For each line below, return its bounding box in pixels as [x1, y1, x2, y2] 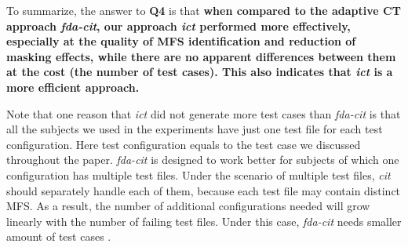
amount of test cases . [6, 228, 111, 245]
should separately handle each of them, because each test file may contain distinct [6, 182, 401, 198]
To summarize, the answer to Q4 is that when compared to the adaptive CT [6, 2, 401, 18]
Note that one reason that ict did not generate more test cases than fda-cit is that [6, 105, 401, 122]
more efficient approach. [6, 78, 140, 95]
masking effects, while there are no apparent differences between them [6, 48, 396, 64]
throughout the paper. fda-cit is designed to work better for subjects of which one [6, 151, 399, 168]
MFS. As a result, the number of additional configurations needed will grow [6, 198, 370, 214]
